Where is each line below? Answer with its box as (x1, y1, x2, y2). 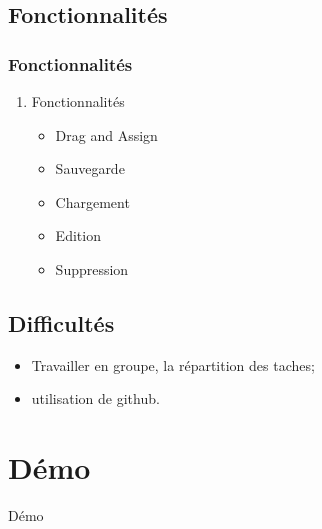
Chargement (55, 191, 130, 212)
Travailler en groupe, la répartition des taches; (31, 354, 315, 375)
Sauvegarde (55, 158, 125, 179)
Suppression (55, 258, 129, 279)
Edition (55, 225, 101, 246)
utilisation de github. (31, 388, 160, 409)
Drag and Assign (55, 124, 158, 145)
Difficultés (8, 307, 115, 338)
